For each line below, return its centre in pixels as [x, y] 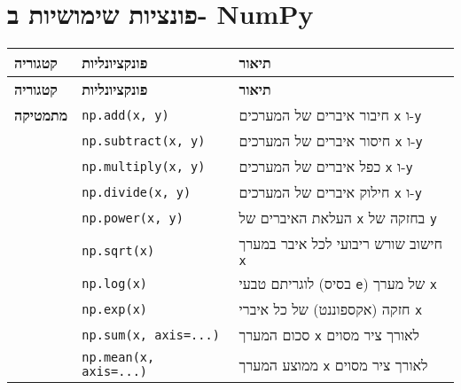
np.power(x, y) [133, 218]
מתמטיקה [41, 115]
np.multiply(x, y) [144, 166]
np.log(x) [115, 283]
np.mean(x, [118, 358]
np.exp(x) [115, 309]
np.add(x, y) [125, 115]
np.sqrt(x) [118, 250]
